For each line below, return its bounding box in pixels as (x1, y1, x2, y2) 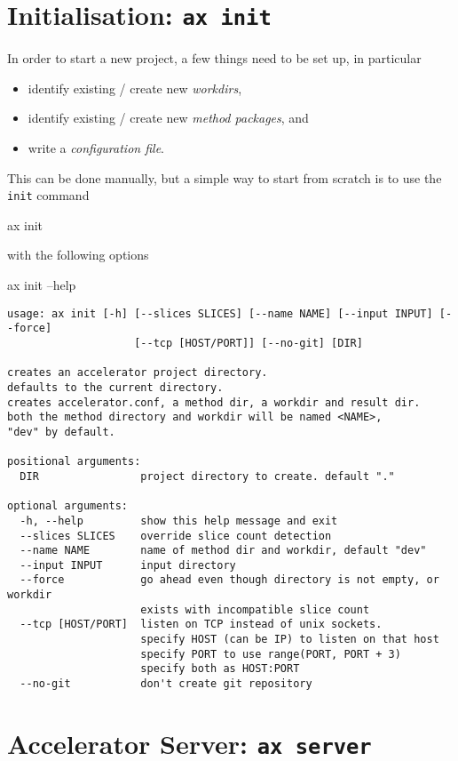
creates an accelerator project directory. (7, 366, 268, 380)
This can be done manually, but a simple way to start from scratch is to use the (7, 168, 442, 187)
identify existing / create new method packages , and (28, 108, 309, 127)
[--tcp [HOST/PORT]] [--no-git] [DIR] (134, 336, 363, 349)
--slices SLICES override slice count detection (20, 529, 332, 542)
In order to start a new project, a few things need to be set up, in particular (7, 49, 422, 68)
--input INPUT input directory (20, 558, 236, 572)
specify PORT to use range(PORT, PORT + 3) (140, 647, 401, 661)
